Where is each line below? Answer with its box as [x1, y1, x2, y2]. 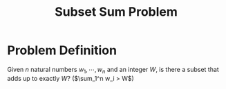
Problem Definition [7, 42, 117, 58]
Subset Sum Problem [54, 4, 178, 20]
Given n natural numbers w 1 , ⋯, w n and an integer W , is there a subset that [7, 65, 219, 75]
